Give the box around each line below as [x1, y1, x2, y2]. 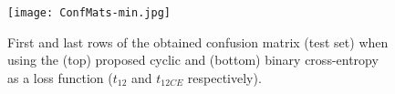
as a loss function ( [7, 68, 113, 87]
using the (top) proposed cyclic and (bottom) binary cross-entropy [7, 50, 379, 69]
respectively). [187, 68, 262, 87]
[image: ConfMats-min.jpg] [7, 6, 171, 19]
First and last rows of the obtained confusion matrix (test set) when [7, 32, 389, 51]
